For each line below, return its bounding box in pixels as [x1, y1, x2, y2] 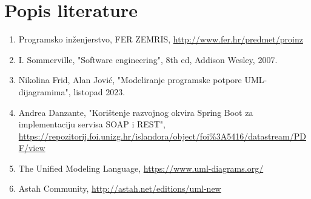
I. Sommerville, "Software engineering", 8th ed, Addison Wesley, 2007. [18, 53, 278, 66]
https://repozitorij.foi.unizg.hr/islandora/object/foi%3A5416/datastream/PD [18, 129, 306, 142]
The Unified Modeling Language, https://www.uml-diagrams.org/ [18, 161, 264, 174]
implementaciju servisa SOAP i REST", [18, 118, 166, 130]
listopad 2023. [73, 85, 125, 98]
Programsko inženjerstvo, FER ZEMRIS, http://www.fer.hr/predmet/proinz [18, 33, 303, 46]
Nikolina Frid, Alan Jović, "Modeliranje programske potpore [18, 73, 242, 86]
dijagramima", [18, 85, 71, 98]
